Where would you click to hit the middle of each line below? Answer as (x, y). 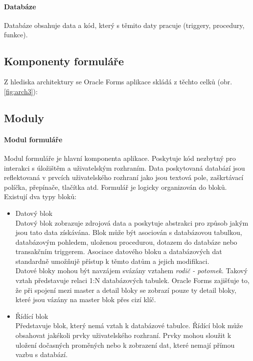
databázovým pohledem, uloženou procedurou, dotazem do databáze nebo (126, 242)
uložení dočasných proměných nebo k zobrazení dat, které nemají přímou (125, 345)
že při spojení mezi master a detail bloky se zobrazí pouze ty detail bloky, (126, 290)
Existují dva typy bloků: (40, 196)
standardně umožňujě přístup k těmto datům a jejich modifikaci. (112, 261)
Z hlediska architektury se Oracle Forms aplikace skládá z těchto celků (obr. (118, 82)
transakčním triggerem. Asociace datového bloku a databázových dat (119, 251)
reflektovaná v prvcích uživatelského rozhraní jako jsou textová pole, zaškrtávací (124, 177)
